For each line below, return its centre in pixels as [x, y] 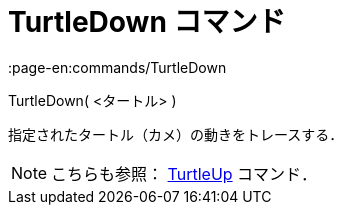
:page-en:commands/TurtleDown [117, 67]
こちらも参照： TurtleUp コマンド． [184, 173]
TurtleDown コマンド [147, 22]
